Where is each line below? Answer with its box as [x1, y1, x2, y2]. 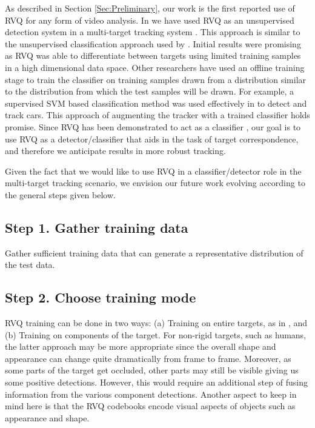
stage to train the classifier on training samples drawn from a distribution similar [5, 73, 307, 85]
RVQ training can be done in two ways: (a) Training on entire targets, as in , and [5, 316, 308, 329]
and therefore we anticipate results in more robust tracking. [5, 144, 226, 157]
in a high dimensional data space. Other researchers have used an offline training [5, 61, 305, 73]
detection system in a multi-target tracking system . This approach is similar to [5, 25, 300, 38]
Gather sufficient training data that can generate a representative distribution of [5, 246, 303, 259]
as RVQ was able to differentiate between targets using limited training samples [5, 49, 301, 62]
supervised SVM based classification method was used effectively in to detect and [5, 96, 307, 109]
